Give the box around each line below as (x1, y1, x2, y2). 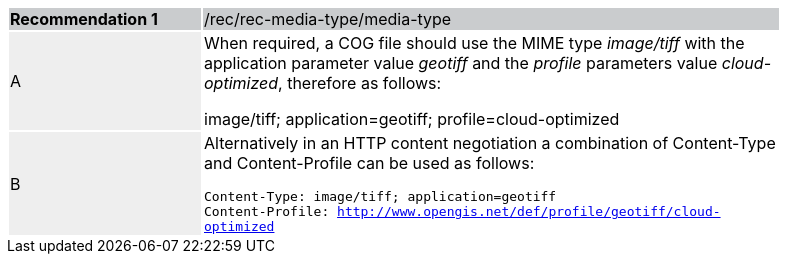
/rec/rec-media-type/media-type (204, 9, 452, 29)
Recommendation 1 (10, 9, 158, 29)
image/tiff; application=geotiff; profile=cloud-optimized (204, 109, 620, 129)
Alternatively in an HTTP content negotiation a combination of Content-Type (204, 133, 776, 153)
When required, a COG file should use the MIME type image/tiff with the (204, 33, 745, 53)
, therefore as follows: (278, 73, 442, 93)
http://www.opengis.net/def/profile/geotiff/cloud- (337, 204, 721, 219)
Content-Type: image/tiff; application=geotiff (204, 189, 557, 204)
